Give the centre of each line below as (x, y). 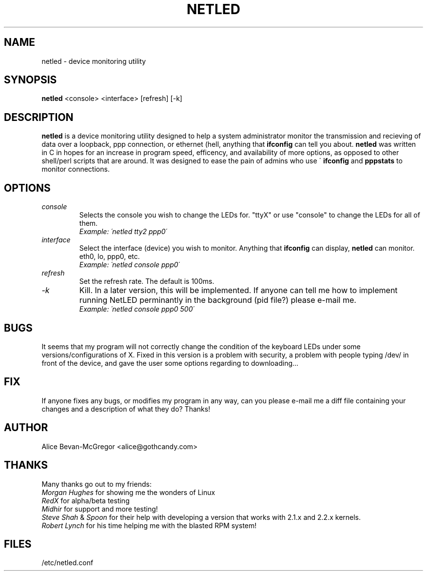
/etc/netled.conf (68, 563)
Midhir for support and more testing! (100, 509)
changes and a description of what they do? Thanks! (126, 409)
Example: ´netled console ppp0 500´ (137, 309)
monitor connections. (76, 169)
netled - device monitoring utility (94, 61)
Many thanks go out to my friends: (97, 484)
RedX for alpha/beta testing (86, 500)
